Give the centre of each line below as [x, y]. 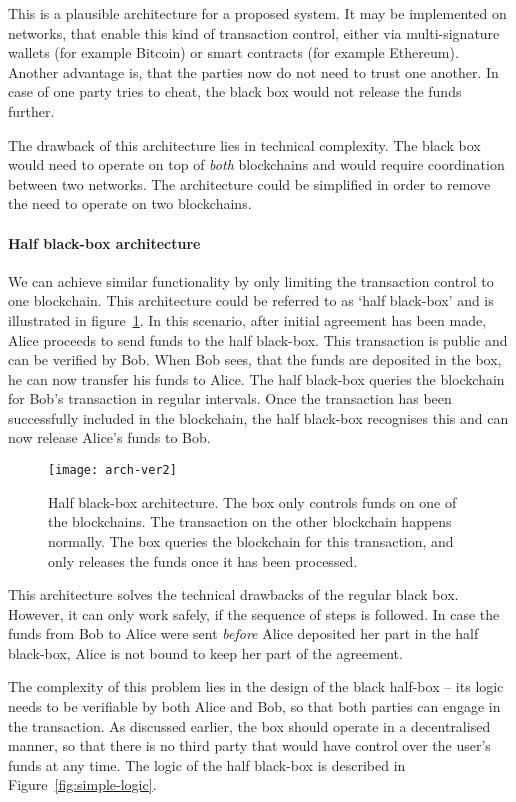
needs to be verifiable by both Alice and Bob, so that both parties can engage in [254, 706]
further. [31, 110]
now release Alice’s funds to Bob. [109, 437]
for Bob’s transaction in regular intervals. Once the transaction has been [230, 398]
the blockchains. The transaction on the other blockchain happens [250, 521]
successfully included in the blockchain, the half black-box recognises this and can [258, 417]
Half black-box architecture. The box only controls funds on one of [252, 501]
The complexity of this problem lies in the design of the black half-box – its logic [256, 686]
